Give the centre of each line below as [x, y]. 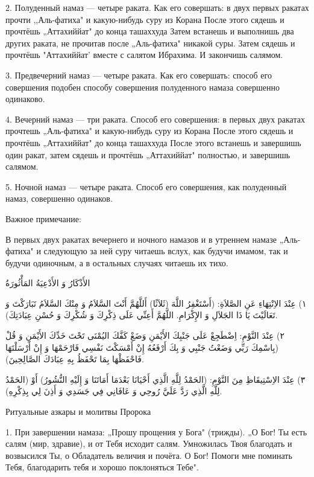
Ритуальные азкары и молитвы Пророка [78, 411]
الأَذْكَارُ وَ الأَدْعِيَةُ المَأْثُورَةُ [48, 283]
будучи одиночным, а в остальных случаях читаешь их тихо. [117, 262]
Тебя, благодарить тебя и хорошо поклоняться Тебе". [102, 467]
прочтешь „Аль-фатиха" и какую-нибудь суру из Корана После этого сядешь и [149, 131]
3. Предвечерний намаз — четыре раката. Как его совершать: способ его [139, 75]
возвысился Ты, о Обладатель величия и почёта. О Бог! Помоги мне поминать [149, 455]
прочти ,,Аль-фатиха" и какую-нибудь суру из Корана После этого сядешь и [145, 19]
